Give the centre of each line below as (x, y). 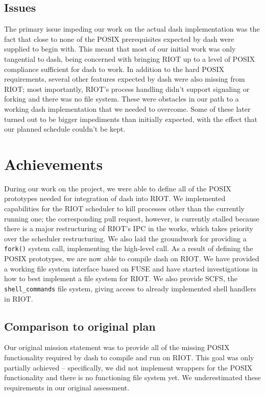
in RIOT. (19, 298)
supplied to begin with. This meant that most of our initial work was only (120, 49)
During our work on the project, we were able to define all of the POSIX (118, 188)
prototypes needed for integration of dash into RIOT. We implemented (115, 198)
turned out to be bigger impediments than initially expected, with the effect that (131, 119)
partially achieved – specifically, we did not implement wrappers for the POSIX (128, 367)
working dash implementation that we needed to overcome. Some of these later (127, 108)
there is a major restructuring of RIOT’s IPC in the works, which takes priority (129, 228)
